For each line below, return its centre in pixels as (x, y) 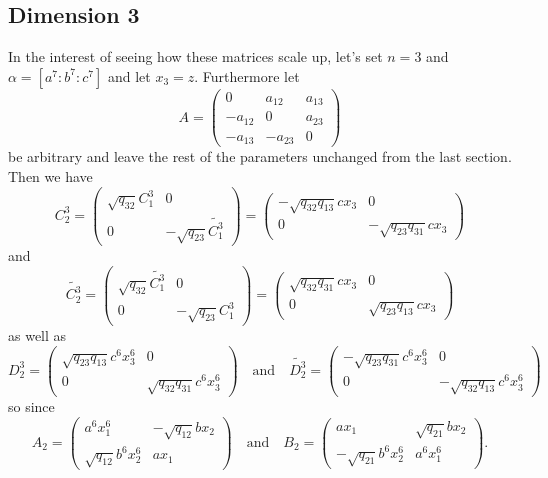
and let (129, 75)
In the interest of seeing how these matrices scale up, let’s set (195, 56)
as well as (37, 334)
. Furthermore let (247, 75)
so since (31, 406)
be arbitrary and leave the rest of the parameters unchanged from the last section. (260, 156)
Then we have (50, 175)
